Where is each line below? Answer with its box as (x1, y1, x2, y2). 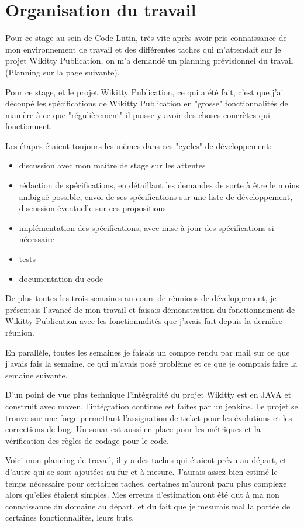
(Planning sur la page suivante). (5, 66, 120, 78)
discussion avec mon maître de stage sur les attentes (19, 159, 206, 171)
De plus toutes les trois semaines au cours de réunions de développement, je (5, 292, 277, 304)
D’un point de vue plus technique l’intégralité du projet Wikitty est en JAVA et (5, 388, 292, 401)
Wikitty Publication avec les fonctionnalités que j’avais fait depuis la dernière (5, 315, 282, 327)
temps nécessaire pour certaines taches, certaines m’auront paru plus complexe (5, 477, 287, 489)
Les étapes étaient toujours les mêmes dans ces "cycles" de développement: (5, 139, 272, 151)
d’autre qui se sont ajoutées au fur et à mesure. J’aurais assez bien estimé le (5, 465, 278, 477)
